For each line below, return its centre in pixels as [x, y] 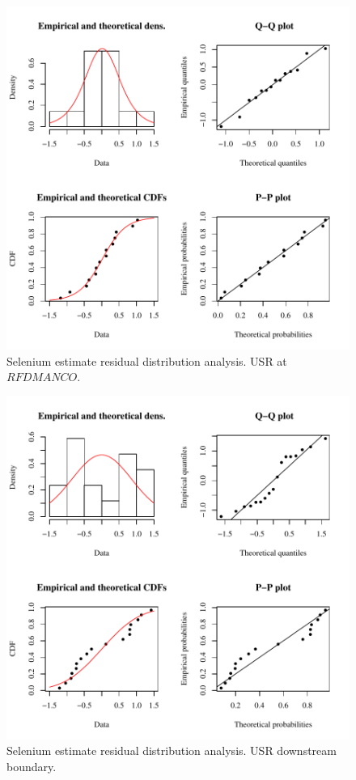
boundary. [32, 766]
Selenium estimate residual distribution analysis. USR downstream [172, 750]
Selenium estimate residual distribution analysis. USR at [147, 360]
